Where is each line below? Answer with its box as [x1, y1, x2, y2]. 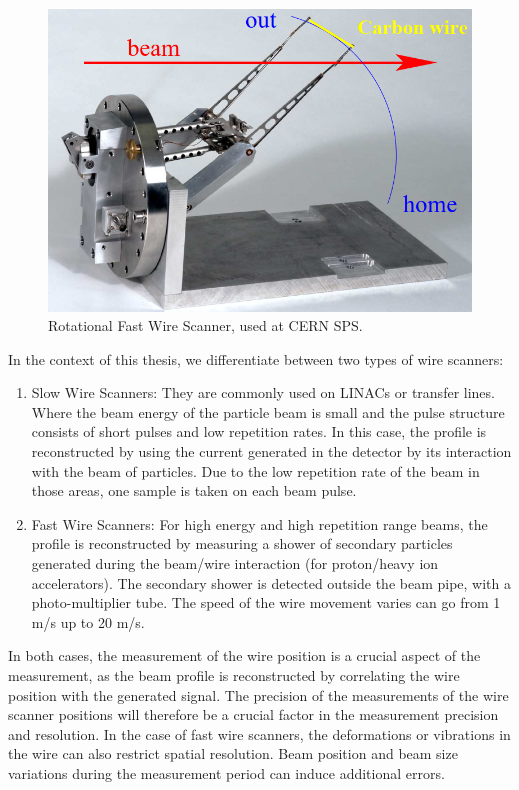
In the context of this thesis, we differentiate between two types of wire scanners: [8, 348, 504, 369]
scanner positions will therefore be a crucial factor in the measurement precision [8, 704, 499, 725]
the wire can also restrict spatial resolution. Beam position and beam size [8, 743, 458, 764]
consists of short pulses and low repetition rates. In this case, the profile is [31, 421, 487, 442]
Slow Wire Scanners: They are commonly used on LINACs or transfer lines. [31, 382, 495, 403]
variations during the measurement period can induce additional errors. [8, 762, 445, 783]
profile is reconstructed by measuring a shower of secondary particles [31, 533, 453, 554]
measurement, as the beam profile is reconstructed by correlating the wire [8, 665, 460, 685]
